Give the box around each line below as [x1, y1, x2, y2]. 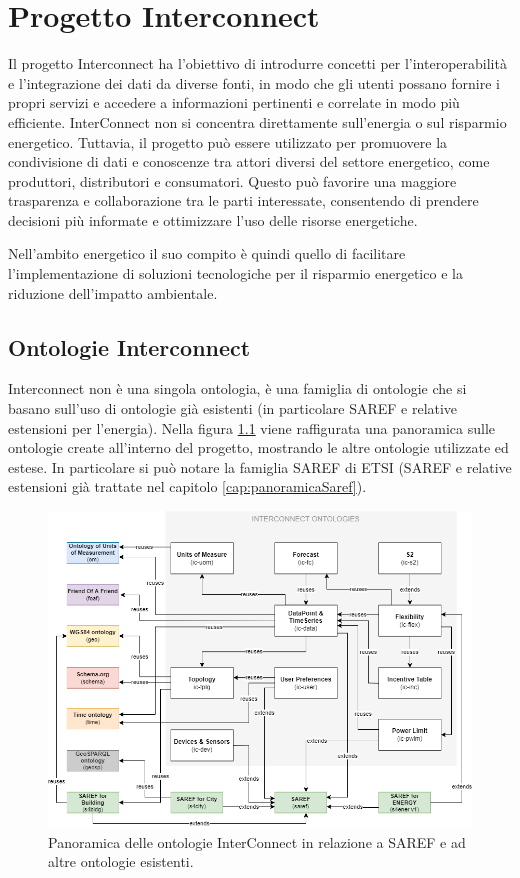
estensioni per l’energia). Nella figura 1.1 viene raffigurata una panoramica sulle [8, 417, 496, 438]
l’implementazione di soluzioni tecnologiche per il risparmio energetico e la [8, 263, 463, 284]
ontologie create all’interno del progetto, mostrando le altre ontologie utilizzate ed [8, 437, 509, 458]
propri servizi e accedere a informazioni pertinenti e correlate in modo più [8, 92, 460, 113]
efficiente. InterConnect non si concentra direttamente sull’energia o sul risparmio [8, 111, 507, 132]
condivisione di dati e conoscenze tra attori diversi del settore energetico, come [8, 151, 490, 172]
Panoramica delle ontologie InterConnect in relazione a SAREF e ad [48, 831, 466, 852]
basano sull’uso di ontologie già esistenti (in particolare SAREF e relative [8, 398, 458, 419]
